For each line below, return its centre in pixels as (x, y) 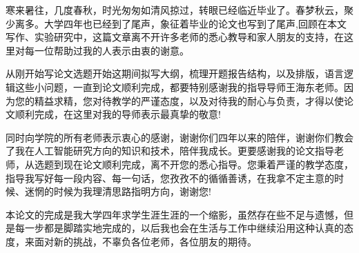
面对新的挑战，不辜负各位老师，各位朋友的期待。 (145, 241)
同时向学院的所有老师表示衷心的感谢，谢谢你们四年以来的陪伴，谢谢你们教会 (179, 137)
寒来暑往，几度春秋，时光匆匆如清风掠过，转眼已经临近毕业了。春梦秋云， (175, 10)
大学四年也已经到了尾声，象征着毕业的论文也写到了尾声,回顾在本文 (195, 23)
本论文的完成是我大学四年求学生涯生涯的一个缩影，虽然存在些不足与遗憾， (175, 214)
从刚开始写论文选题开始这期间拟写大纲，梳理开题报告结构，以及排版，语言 (175, 73)
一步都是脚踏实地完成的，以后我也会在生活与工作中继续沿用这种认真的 (184, 228)
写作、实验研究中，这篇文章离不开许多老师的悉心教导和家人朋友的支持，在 (175, 37)
